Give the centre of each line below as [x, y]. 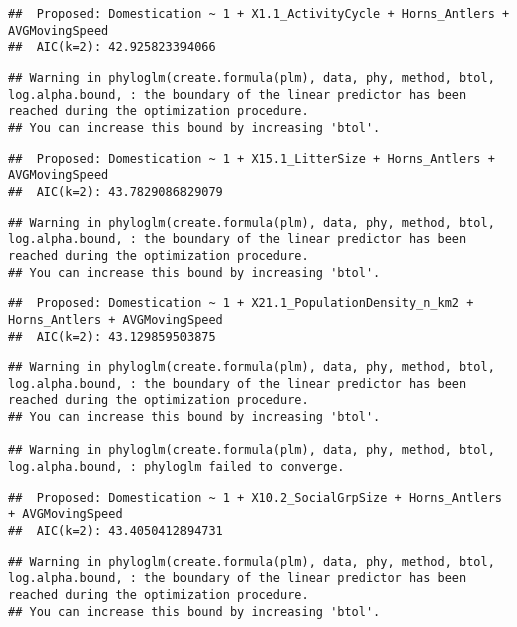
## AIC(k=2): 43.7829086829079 [115, 191]
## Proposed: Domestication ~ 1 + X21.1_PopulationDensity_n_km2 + [241, 303]
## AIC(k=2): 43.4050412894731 [115, 531]
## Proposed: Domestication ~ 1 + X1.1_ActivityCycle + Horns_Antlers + [259, 14]
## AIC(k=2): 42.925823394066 [112, 47]
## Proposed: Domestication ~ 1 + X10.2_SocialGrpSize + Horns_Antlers [255, 497]
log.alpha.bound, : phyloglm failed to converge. [176, 467]
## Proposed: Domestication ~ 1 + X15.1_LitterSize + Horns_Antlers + [251, 158]
